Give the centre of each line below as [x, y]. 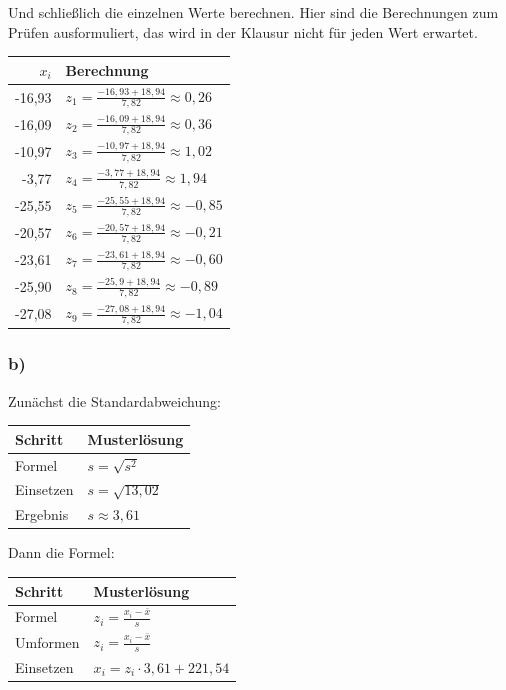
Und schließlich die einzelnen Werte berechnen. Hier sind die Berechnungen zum [253, 12]
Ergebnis [42, 514]
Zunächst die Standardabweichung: [114, 400]
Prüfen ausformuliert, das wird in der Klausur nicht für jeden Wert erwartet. [243, 31]
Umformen [47, 641]
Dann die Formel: [61, 552]
